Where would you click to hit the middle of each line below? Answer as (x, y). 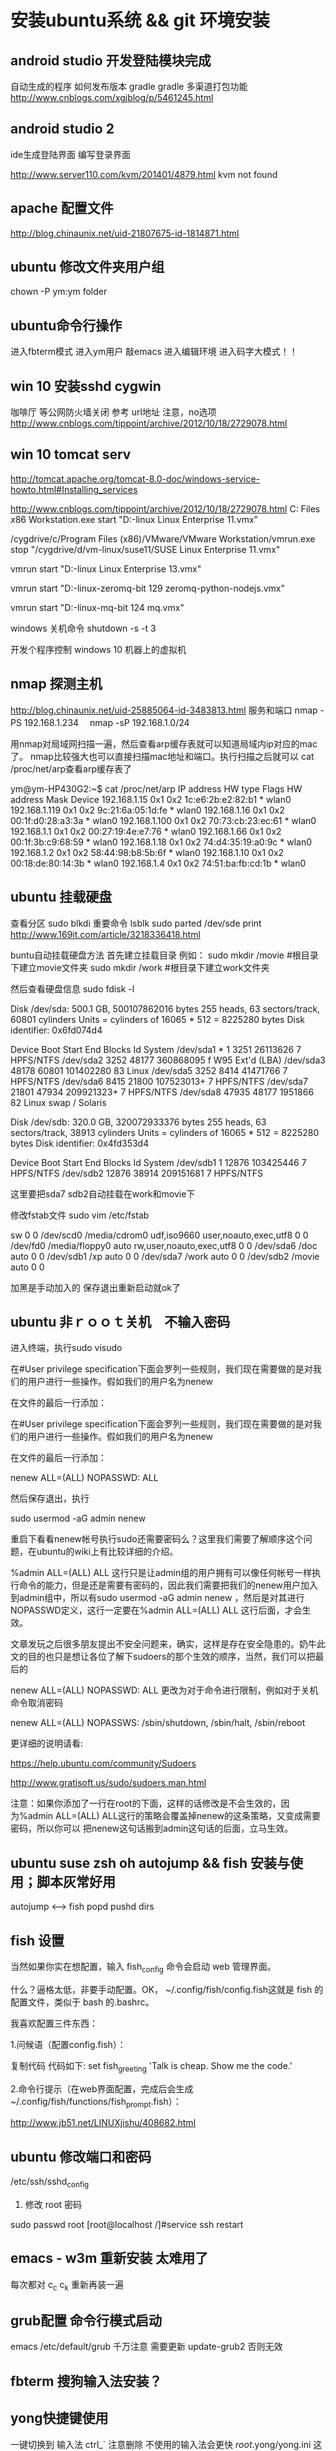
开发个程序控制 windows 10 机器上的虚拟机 (98, 649)
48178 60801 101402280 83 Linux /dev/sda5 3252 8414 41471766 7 (149, 1070)
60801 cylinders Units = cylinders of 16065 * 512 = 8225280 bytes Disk (157, 1019)
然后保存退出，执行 (50, 1498)
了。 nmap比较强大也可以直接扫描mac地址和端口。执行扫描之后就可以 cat (162, 756)
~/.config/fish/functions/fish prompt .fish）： (96, 2102)
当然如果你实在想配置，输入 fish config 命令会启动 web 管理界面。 (143, 1967)
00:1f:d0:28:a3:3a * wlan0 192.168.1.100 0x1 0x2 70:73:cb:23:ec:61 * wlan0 (163, 820)
